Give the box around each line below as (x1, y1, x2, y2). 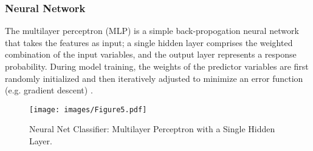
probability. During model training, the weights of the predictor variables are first (5, 60, 309, 72)
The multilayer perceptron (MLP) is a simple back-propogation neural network (5, 24, 299, 37)
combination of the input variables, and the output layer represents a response (5, 48, 297, 61)
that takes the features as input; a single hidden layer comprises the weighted (5, 36, 293, 49)
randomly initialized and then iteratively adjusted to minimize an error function (5, 72, 303, 84)
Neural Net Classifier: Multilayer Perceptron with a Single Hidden (29, 122, 275, 135)
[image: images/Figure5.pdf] (29, 105, 147, 114)
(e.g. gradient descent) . (5, 84, 93, 96)
